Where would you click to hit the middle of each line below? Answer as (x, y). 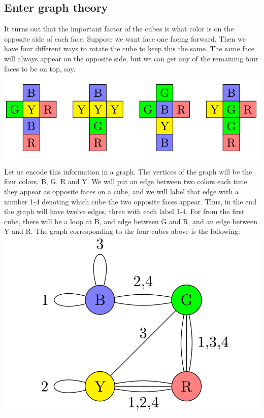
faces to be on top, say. (40, 68)
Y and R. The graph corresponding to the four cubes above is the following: (122, 231)
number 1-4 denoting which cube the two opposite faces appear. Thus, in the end (130, 201)
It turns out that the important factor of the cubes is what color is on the (119, 29)
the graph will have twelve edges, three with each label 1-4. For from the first (124, 211)
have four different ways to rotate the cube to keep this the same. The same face (129, 48)
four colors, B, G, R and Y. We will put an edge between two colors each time (126, 181)
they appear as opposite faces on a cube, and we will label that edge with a (121, 191)
